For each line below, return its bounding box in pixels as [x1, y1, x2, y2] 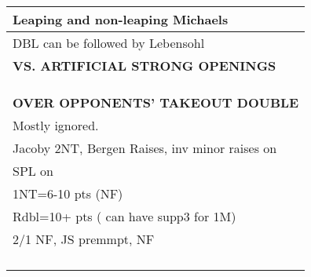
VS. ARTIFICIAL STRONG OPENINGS [13, 56, 276, 75]
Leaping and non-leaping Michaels [13, 10, 229, 28]
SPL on [13, 162, 54, 180]
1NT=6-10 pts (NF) [13, 184, 123, 202]
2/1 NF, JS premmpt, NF [13, 230, 155, 248]
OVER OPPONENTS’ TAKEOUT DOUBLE [13, 93, 299, 111]
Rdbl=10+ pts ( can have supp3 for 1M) [13, 207, 236, 225]
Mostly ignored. [13, 116, 99, 134]
